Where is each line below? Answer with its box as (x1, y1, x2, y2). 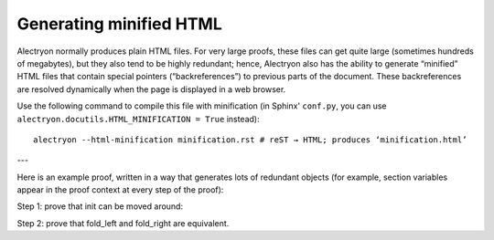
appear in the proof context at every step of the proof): (16, 184, 224, 195)
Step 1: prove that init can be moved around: (16, 201, 183, 212)
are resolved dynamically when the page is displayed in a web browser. (16, 83, 286, 95)
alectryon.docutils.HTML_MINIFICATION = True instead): (16, 113, 260, 124)
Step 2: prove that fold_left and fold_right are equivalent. (16, 217, 230, 228)
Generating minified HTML (16, 14, 223, 34)
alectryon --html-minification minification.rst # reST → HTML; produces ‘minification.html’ (33, 134, 467, 145)
